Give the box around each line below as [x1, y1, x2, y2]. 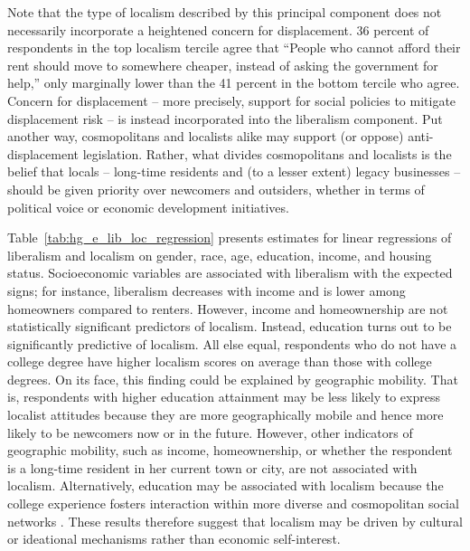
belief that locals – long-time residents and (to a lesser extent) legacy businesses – [7, 162, 461, 181]
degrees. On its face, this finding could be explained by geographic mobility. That [7, 369, 458, 388]
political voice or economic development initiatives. [7, 197, 289, 216]
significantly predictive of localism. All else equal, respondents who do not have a [7, 334, 457, 353]
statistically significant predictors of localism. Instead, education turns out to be [7, 317, 452, 336]
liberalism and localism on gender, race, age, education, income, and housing [7, 245, 432, 264]
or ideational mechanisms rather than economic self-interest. [7, 529, 341, 548]
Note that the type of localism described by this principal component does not [7, 3, 442, 21]
